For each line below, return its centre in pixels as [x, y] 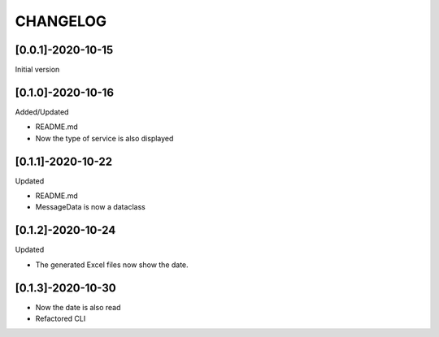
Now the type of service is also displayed [104, 138]
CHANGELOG [61, 21]
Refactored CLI [61, 319]
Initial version [37, 70]
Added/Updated [42, 112]
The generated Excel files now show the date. [112, 265]
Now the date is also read [78, 307]
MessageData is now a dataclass [90, 207]
